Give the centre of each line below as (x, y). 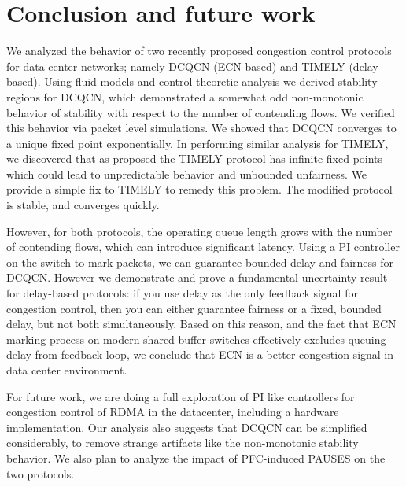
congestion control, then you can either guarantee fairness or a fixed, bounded (194, 308)
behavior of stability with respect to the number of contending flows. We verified (201, 112)
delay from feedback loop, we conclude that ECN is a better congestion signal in (200, 354)
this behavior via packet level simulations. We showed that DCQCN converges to (201, 128)
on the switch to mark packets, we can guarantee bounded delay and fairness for (200, 262)
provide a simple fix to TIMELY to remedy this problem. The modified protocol (199, 189)
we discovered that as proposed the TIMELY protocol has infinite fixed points (195, 159)
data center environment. (67, 370)
